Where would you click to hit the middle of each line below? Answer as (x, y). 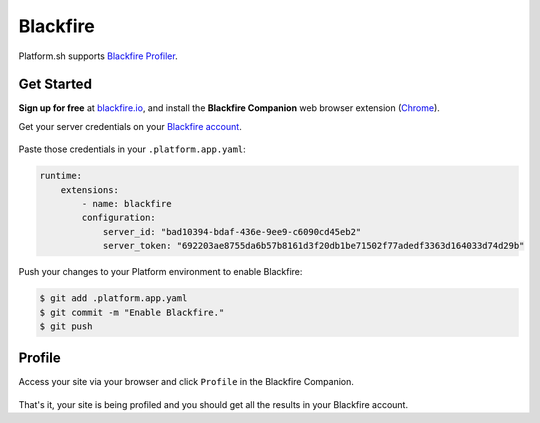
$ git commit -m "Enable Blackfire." (132, 312)
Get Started (55, 84)
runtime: (61, 176)
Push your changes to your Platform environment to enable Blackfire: (160, 272)
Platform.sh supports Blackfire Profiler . (98, 56)
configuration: (119, 218)
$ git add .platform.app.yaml (113, 298)
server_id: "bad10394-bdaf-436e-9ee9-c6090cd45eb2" (232, 231)
